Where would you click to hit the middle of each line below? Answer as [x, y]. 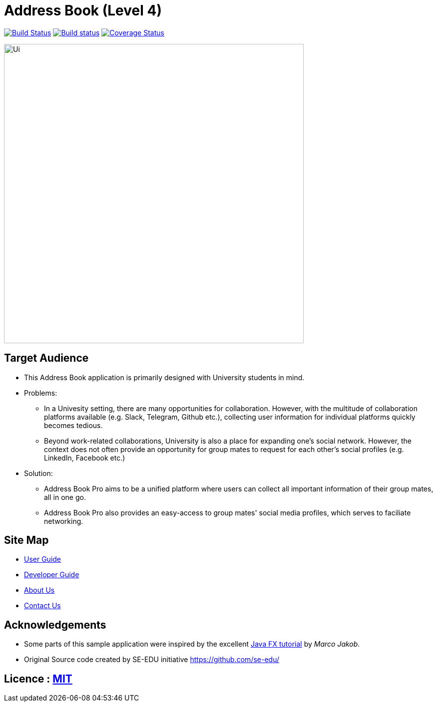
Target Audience [46, 358]
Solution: [38, 473]
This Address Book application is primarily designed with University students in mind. [164, 377]
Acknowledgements [55, 625]
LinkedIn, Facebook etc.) [85, 458]
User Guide [43, 559]
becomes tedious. [73, 425]
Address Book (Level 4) [83, 10]
